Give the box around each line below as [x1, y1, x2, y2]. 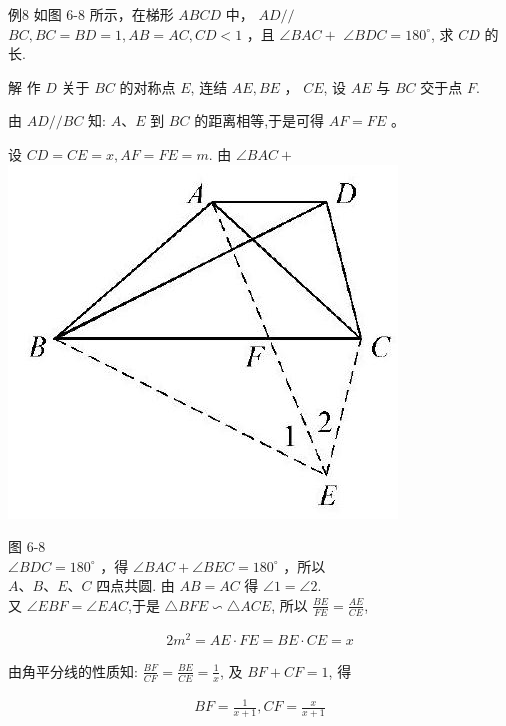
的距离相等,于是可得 [194, 110, 325, 131]
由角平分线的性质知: [8, 660, 138, 681]
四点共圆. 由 [96, 575, 175, 596]
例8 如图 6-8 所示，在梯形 [8, 4, 174, 24]
